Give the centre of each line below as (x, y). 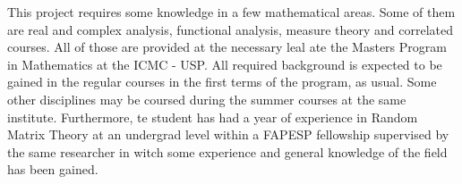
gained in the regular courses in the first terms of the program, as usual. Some (222, 82)
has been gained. (53, 169)
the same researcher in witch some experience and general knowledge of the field (227, 151)
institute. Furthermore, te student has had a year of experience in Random (213, 117)
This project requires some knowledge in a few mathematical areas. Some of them (231, 12)
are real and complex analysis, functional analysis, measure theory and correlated (231, 29)
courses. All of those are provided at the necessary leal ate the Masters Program (227, 47)
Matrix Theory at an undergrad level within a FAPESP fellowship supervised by (228, 134)
